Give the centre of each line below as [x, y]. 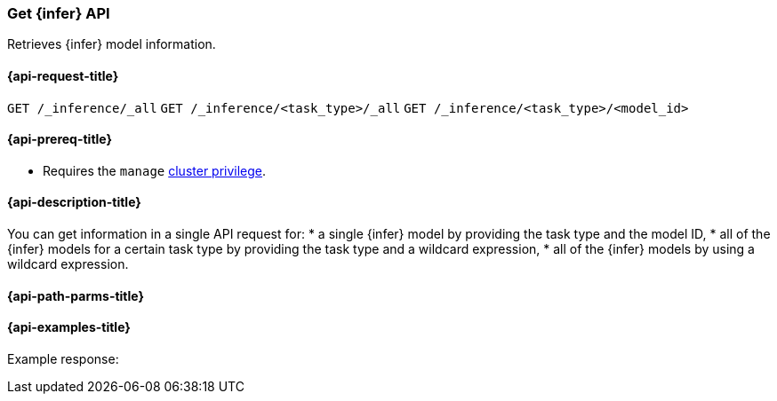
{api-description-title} [74, 202]
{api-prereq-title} [60, 139]
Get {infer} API [59, 13]
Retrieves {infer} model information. [112, 44]
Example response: [63, 358]
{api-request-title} [63, 75]
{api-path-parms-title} [76, 295]
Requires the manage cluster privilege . [155, 170]
